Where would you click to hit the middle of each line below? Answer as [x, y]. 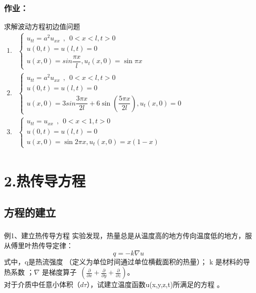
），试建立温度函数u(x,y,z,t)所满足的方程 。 [155, 284]
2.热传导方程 [45, 181]
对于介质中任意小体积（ [42, 284]
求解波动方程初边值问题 [42, 26]
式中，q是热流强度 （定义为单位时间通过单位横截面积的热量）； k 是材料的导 [127, 261]
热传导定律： [52, 245]
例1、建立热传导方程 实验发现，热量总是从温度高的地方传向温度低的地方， [125, 236]
